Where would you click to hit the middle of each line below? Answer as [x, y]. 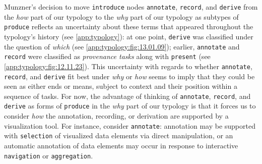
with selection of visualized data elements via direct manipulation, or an [119, 135]
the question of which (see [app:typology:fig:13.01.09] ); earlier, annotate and [122, 46]
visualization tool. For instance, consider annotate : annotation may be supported [130, 125]
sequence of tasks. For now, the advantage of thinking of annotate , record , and [127, 96]
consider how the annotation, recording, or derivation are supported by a [116, 116]
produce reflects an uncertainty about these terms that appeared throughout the [129, 26]
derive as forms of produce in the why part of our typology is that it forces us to [130, 106]
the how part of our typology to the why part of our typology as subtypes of [121, 16]
